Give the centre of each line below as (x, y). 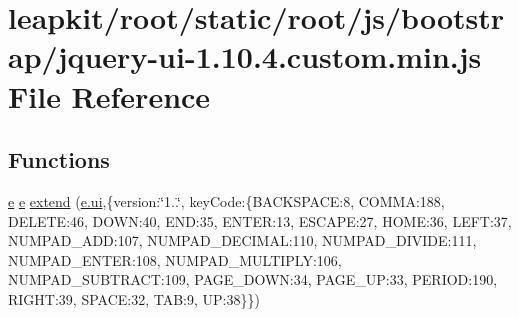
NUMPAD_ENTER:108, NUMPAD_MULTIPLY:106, (175, 259)
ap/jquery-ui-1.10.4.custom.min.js (245, 56)
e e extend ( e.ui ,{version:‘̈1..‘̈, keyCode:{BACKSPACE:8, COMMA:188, (226, 200)
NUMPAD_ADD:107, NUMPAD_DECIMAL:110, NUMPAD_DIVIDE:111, (242, 240)
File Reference (109, 95)
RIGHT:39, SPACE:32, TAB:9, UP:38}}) (134, 298)
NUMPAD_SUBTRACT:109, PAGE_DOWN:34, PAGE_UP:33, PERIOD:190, (253, 279)
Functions (59, 159)
